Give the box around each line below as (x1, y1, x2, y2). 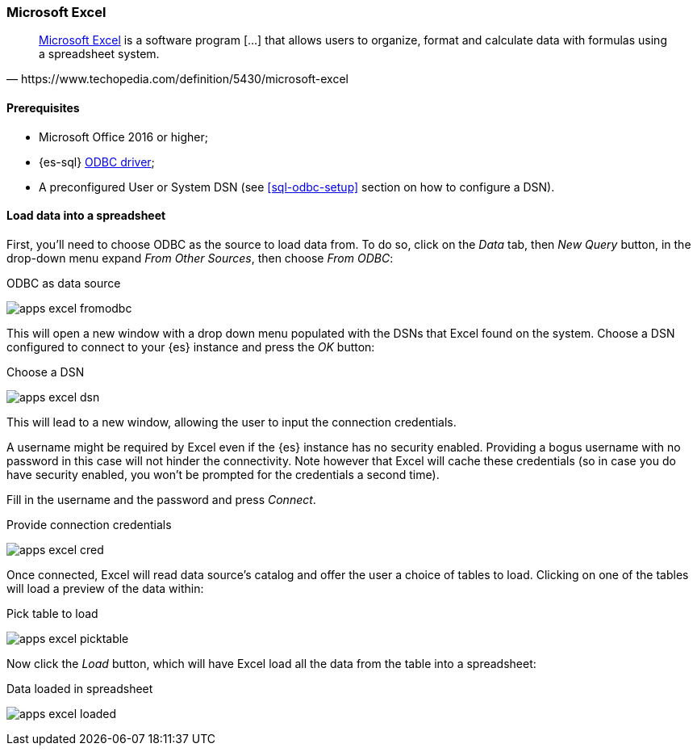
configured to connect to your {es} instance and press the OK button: (6, 339, 375, 354)
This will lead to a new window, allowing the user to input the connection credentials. (6, 414, 457, 429)
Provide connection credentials (6, 517, 172, 531)
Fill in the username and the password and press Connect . (6, 492, 316, 506)
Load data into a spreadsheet (6, 208, 166, 223)
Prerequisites (6, 100, 80, 115)
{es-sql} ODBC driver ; (39, 154, 155, 169)
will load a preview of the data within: (6, 581, 204, 595)
